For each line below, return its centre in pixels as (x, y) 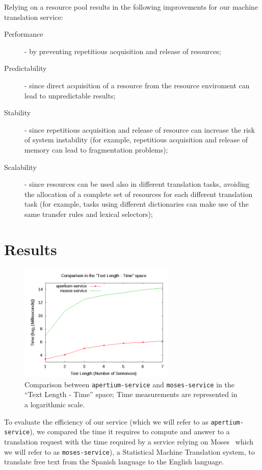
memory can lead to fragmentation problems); (96, 149)
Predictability (25, 68)
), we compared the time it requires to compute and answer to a (130, 431)
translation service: (34, 17)
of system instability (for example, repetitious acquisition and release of (136, 140)
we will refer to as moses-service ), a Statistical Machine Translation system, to (129, 451)
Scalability (20, 167)
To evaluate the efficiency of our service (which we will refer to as (106, 421)
